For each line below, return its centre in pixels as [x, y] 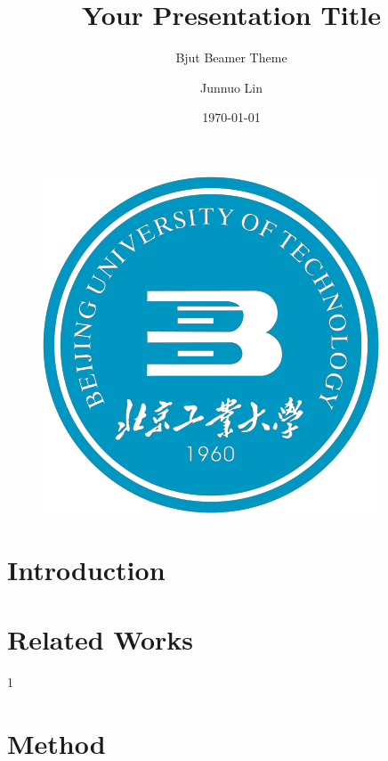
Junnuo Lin [231, 87]
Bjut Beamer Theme [231, 57]
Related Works [101, 639]
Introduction [86, 569]
